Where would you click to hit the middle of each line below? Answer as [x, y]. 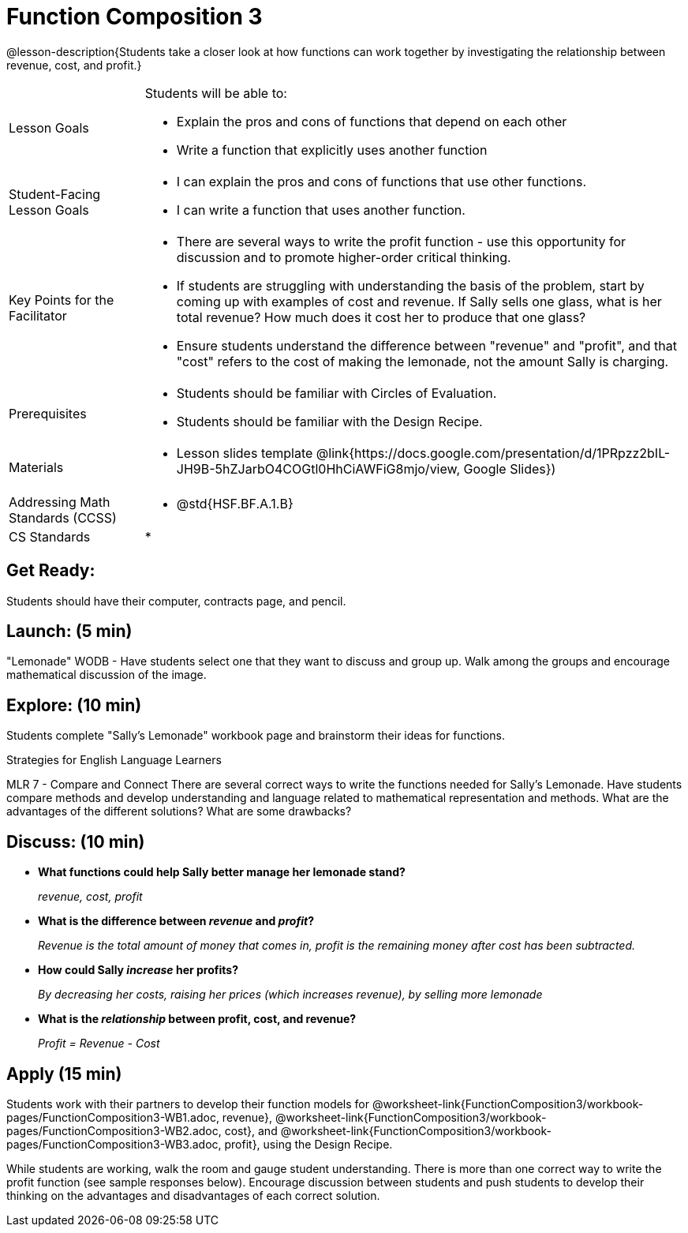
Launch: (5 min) [69, 631]
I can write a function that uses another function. [321, 210]
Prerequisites [48, 413]
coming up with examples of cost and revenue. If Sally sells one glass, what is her [419, 301]
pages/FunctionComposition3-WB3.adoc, [114, 1144]
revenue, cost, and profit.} [74, 65]
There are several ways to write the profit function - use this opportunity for [401, 241]
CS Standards [50, 536]
